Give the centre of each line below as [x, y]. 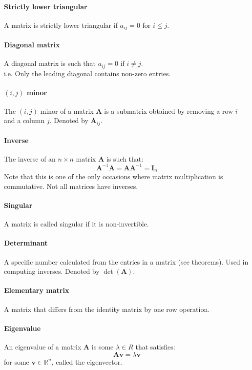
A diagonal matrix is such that [50, 63]
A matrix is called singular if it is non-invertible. [76, 224]
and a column [24, 120]
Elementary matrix [37, 290]
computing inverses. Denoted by [52, 271]
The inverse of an [30, 158]
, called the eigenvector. [87, 361]
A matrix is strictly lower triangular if [61, 25]
